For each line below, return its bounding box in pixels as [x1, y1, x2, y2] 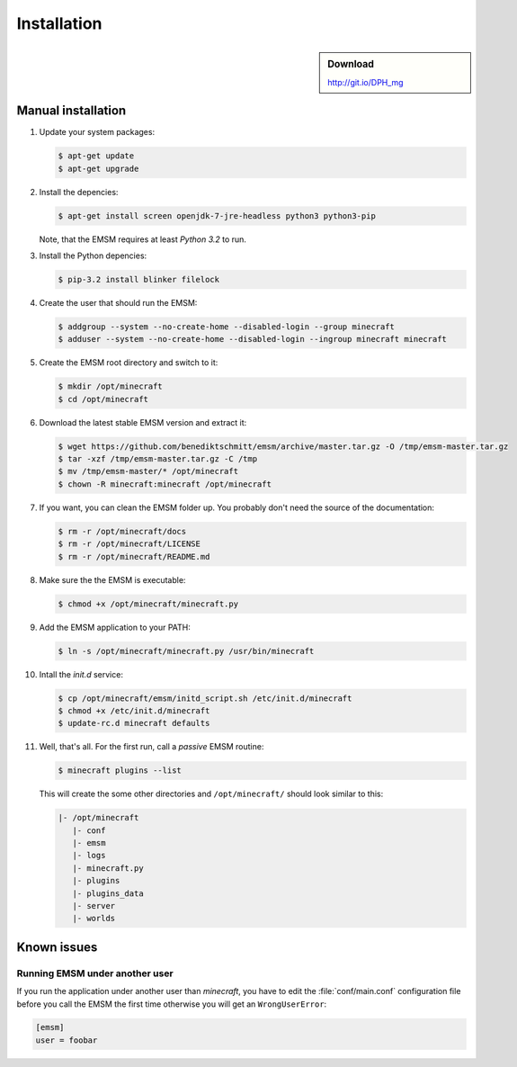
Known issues [16, 939, 98, 955]
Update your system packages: [39, 127, 156, 138]
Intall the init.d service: [39, 668, 123, 679]
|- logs [72, 850, 106, 861]
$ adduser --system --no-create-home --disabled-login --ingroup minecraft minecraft [58, 334, 447, 345]
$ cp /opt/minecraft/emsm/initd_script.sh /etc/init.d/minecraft [58, 693, 352, 704]
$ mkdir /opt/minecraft [58, 381, 164, 391]
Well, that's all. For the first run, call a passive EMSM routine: [39, 741, 264, 752]
